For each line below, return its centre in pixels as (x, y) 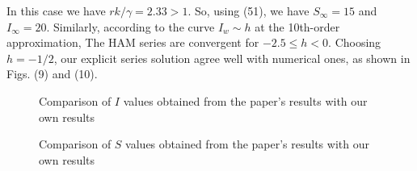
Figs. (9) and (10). (52, 74)
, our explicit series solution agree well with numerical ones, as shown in (232, 58)
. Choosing (355, 42)
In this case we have (56, 10)
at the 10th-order (297, 26)
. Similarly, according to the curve (131, 26)
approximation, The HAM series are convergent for (133, 42)
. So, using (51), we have (249, 10)
